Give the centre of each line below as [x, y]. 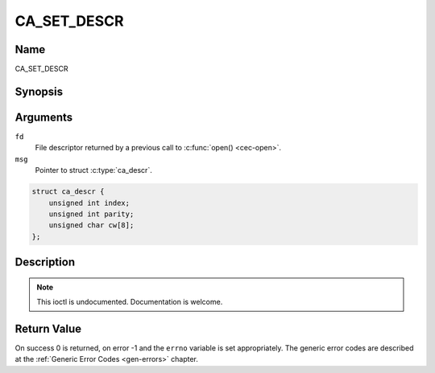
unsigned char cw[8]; [91, 225]
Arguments [44, 117]
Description [45, 262]
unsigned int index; [89, 203]
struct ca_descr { [68, 192]
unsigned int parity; [91, 214]
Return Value [48, 328]
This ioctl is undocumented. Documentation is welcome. [130, 302]
